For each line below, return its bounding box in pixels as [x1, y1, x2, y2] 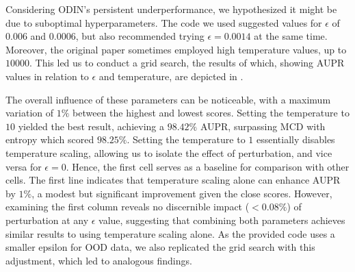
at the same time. [254, 29, 328, 43]
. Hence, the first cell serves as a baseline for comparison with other [66, 159, 350, 173]
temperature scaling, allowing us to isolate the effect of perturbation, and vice [5, 145, 332, 160]
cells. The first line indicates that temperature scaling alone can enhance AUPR [5, 173, 341, 187]
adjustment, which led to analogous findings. [5, 253, 192, 267]
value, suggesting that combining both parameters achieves [98, 212, 345, 227]
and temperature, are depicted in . [98, 69, 244, 83]
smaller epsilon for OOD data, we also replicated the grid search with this [5, 240, 315, 254]
